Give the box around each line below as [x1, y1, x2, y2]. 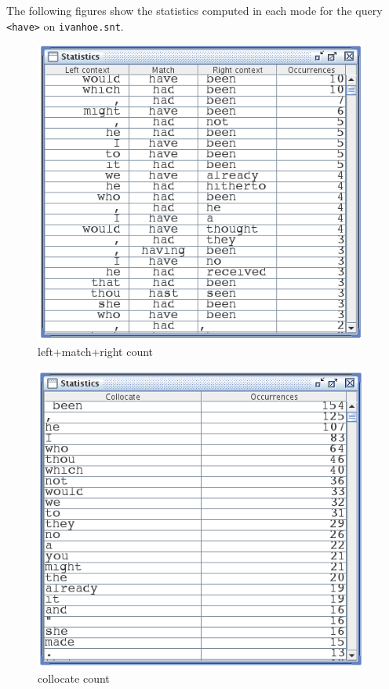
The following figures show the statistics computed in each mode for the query [6, 2, 383, 18]
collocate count [38, 669, 110, 686]
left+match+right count [38, 343, 154, 360]
